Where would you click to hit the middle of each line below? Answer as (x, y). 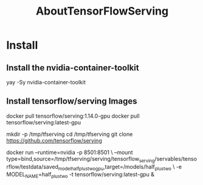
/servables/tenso (176, 158)
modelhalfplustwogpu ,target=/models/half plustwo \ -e (120, 167)
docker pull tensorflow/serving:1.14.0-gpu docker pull (73, 116)
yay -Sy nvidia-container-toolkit (46, 82)
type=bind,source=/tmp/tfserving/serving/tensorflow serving (81, 159)
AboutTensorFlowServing (102, 11)
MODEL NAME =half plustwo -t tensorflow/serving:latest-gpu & (81, 175)
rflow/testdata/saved (33, 166)
